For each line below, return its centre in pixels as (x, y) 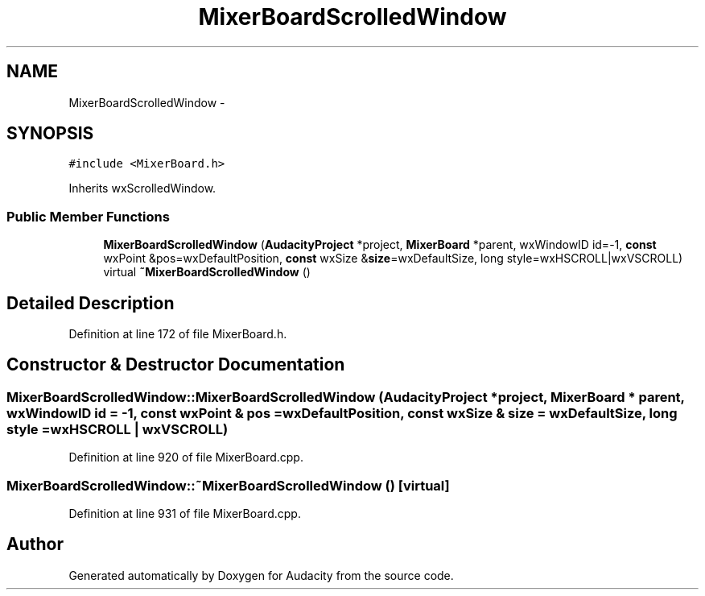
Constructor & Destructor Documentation (176, 365)
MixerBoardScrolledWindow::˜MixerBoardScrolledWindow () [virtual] (228, 485)
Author (35, 544)
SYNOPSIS (50, 134)
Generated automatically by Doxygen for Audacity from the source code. (261, 575)
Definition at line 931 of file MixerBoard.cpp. (185, 513)
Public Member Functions (88, 216)
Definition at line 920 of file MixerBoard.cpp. (186, 457)
